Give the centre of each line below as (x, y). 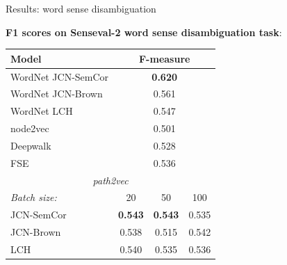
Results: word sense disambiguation (81, 8)
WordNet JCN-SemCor (60, 76)
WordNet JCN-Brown (57, 94)
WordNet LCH (42, 111)
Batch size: (34, 197)
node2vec (30, 128)
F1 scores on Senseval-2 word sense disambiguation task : (144, 32)
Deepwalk (31, 145)
